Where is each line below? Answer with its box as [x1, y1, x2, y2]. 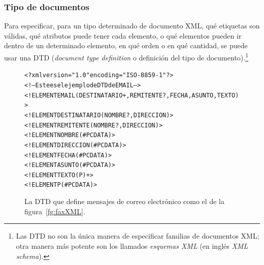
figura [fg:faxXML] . [24, 206, 85, 216]
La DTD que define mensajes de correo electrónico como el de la [24, 196, 224, 207]
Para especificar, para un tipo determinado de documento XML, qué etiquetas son [4, 20, 260, 31]
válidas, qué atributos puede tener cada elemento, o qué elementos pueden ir [4, 30, 242, 41]
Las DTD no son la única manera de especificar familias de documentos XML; [16, 230, 259, 241]
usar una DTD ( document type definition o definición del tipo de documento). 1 [4, 51, 249, 62]
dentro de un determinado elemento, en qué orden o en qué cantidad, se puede [4, 40, 248, 51]
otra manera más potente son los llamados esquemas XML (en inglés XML [16, 240, 248, 251]
